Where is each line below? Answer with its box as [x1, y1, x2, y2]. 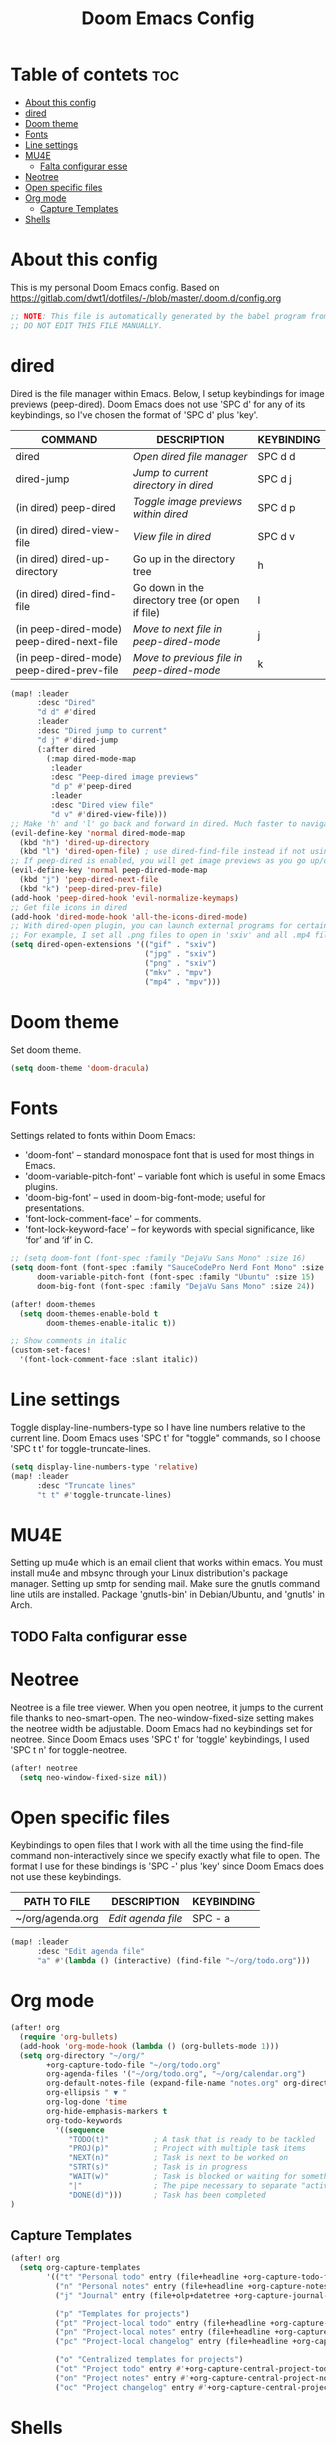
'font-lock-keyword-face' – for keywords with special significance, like [24, 1223, 315, 1236]
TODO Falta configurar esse [10, 1628, 188, 1645]
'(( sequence [54, 2125, 105, 2135]
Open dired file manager [132, 449, 248, 463]
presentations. [24, 1202, 85, 1214]
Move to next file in [132, 622, 223, 636]
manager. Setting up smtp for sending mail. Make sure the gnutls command [10, 1578, 321, 1590]
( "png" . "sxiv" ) [144, 958, 217, 968]
